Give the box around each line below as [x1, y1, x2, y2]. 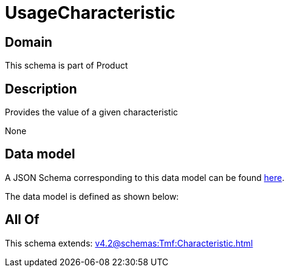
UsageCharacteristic [5, 2, 175, 23]
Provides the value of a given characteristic [5, 107, 178, 118]
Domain [5, 34, 53, 50]
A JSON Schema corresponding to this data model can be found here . [5, 172, 285, 183]
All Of [5, 212, 39, 228]
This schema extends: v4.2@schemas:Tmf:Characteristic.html [5, 237, 253, 248]
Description [5, 81, 77, 97]
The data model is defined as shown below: [5, 191, 179, 202]
